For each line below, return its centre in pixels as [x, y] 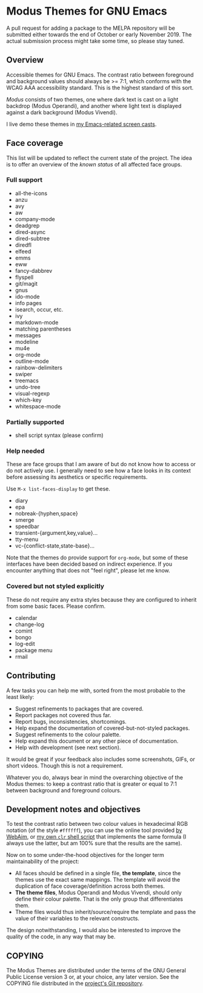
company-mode [35, 219]
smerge [25, 520]
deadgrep [27, 225]
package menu [34, 650]
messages [28, 335]
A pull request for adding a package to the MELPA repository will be [91, 28]
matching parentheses [43, 329]
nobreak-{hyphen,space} [46, 514]
